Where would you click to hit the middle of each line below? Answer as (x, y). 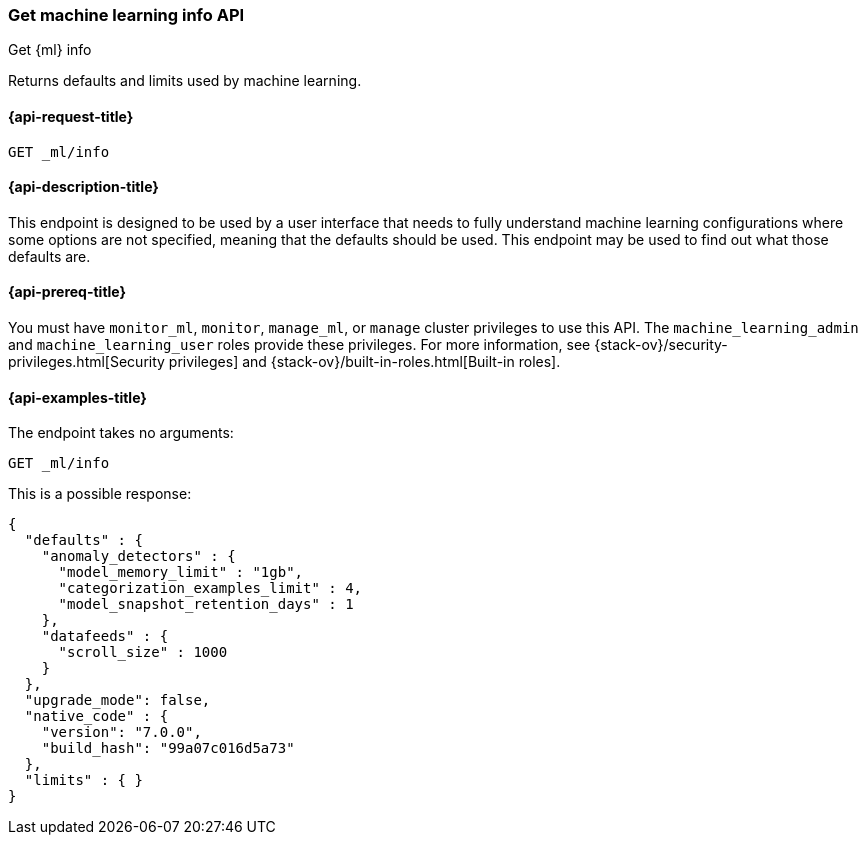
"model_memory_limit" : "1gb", (181, 572)
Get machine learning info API (126, 15)
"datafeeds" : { (105, 636)
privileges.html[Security (86, 362)
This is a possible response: (100, 494)
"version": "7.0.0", (121, 732)
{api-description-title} (83, 187)
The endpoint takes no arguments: (121, 433)
